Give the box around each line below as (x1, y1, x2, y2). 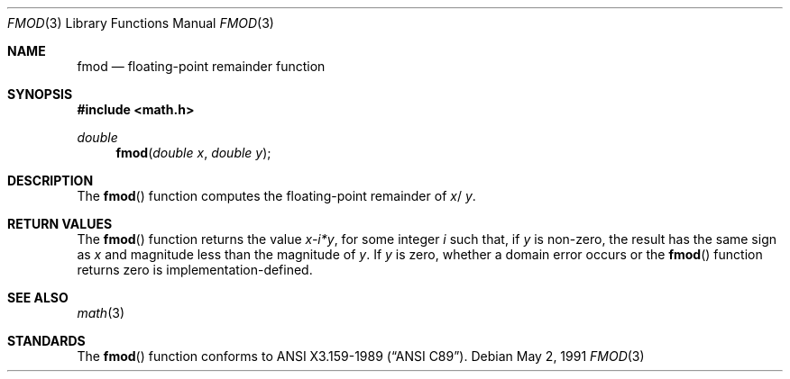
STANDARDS (7, 333, 86, 348)
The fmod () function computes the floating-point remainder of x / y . (77, 188, 476, 203)
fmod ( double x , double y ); (115, 145, 271, 160)
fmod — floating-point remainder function (77, 59, 326, 74)
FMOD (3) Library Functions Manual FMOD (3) (7, 15, 274, 31)
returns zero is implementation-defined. (77, 262, 313, 277)
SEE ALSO (7, 290, 69, 305)
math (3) (77, 305, 124, 320)
